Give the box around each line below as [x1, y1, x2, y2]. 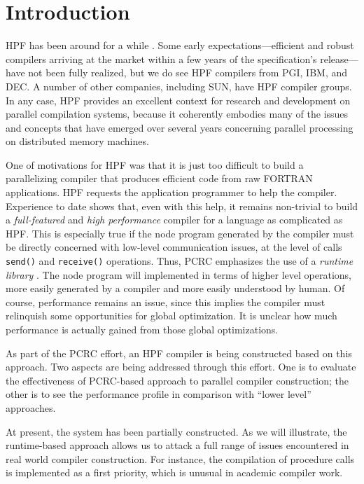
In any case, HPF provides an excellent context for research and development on [6, 92, 351, 107]
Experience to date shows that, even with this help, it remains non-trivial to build [6, 198, 358, 213]
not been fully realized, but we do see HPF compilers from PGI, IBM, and [28, 65, 348, 80]
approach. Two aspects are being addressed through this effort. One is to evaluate [6, 359, 356, 374]
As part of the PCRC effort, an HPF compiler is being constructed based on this [6, 345, 352, 360]
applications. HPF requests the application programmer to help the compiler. [6, 185, 337, 200]
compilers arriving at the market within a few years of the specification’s [6, 51, 317, 66]
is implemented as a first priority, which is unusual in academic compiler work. [6, 465, 343, 480]
